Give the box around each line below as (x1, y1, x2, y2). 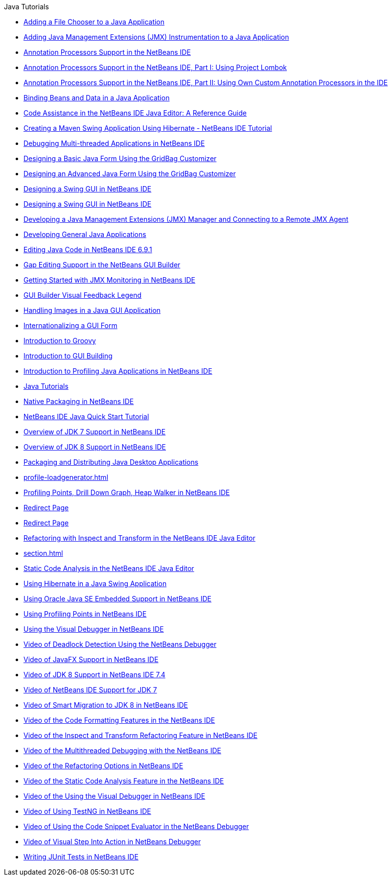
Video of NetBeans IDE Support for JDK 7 (23, 686, 157, 694)
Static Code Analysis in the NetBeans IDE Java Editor (23, 564, 194, 572)
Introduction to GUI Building (23, 352, 113, 360)
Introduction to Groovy (23, 336, 96, 345)
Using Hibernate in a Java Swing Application (23, 579, 167, 588)
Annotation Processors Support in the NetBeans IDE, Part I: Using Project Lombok (23, 63, 287, 71)
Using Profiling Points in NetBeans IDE (23, 610, 147, 618)
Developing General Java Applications (23, 230, 146, 238)
